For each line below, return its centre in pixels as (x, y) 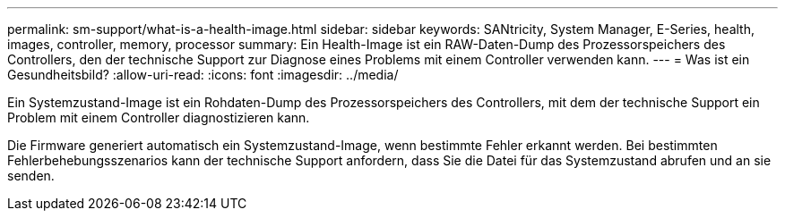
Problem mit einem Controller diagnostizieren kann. (159, 117)
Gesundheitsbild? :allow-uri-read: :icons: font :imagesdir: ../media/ (203, 75)
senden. (31, 176)
